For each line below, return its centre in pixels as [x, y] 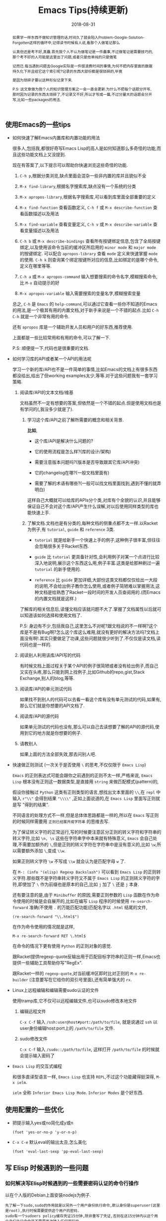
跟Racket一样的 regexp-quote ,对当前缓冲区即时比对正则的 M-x [75, 973]
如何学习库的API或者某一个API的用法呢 [52, 359]
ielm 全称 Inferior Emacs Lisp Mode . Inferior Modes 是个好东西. [78, 1092]
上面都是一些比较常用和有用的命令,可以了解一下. [61, 337]
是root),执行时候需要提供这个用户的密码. [43, 1211]
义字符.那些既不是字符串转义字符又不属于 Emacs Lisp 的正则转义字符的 [84, 878]
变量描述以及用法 [42, 230]
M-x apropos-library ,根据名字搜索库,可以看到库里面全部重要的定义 [88, 197]
